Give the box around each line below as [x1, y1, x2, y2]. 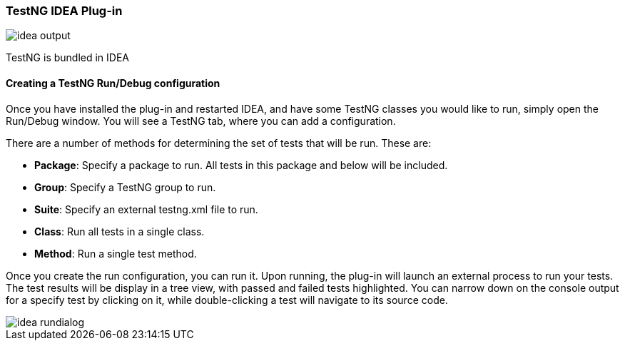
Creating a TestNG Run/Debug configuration [6, 76, 220, 89]
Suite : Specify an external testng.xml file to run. [34, 203, 258, 215]
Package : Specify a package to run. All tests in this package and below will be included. [34, 158, 448, 171]
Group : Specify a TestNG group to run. [34, 180, 216, 193]
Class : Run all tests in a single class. [34, 225, 205, 238]
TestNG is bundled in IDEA [6, 51, 130, 64]
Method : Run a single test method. [34, 247, 197, 260]
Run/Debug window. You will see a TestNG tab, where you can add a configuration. [6, 114, 396, 127]
